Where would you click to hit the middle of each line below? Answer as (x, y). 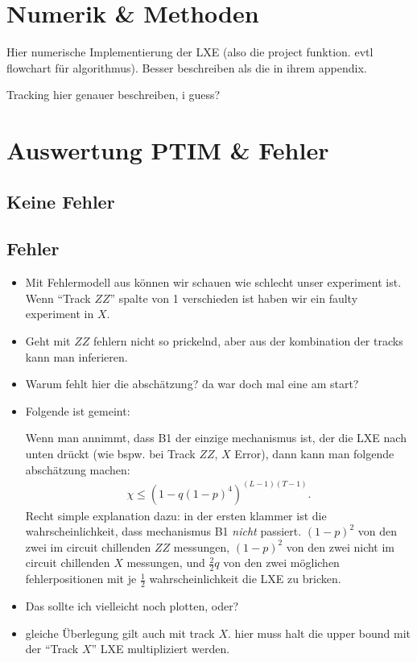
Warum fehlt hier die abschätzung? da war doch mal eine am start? (192, 384)
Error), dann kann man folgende (314, 454)
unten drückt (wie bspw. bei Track (110, 454)
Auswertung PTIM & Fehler (168, 150)
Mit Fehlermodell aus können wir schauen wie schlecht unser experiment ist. (213, 282)
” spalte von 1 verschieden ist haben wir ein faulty (234, 298)
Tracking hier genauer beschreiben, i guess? (114, 95)
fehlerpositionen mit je (81, 579)
